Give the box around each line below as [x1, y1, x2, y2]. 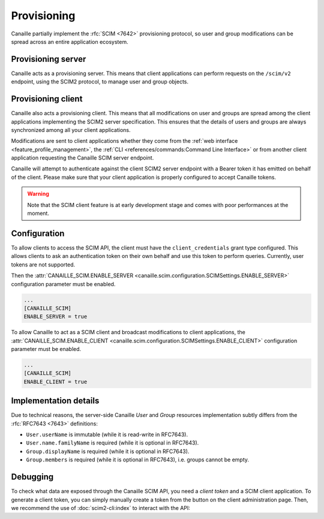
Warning [27, 190, 49, 197]
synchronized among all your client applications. [11, 126, 131, 133]
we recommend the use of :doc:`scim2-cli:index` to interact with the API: [11, 504, 190, 511]
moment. [27, 210, 49, 217]
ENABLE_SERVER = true [23, 313, 88, 320]
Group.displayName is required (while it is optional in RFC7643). [26, 448, 190, 455]
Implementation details [11, 396, 100, 406]
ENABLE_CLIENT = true [23, 378, 88, 385]
